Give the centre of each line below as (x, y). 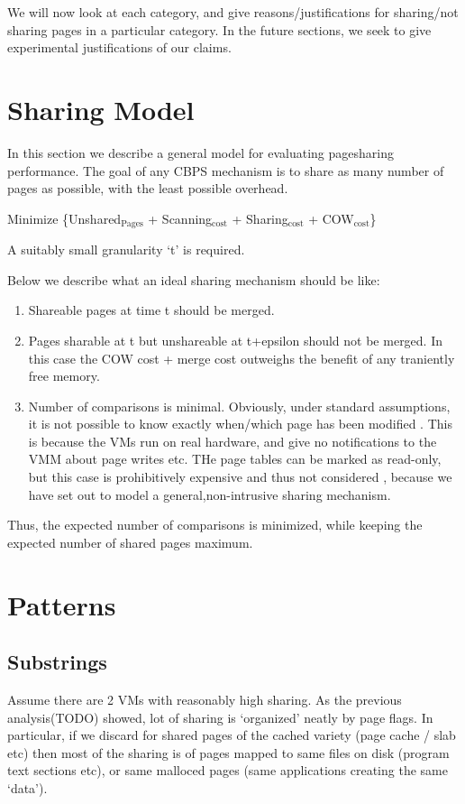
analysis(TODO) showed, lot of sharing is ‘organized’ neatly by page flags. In (220, 717)
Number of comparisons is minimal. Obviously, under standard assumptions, (239, 406)
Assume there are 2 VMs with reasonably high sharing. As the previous (205, 700)
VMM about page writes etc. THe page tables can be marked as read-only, (235, 459)
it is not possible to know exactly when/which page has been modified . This (240, 424)
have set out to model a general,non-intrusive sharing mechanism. (210, 494)
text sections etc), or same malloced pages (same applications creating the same (228, 770)
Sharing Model (101, 109)
